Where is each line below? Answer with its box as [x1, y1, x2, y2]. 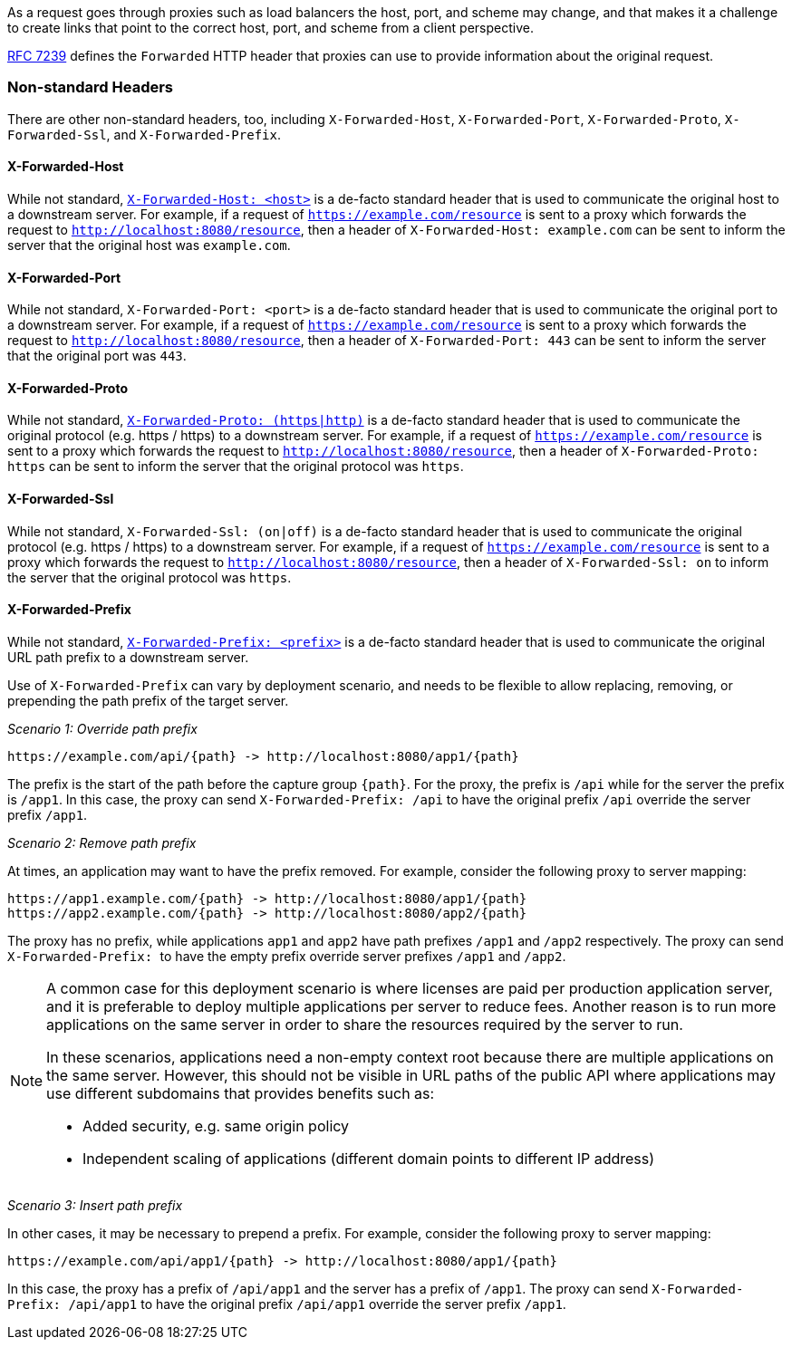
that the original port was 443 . [7, 348, 187, 364]
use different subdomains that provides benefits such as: [46, 1083, 435, 1102]
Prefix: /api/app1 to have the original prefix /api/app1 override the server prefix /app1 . [7, 1295, 566, 1312]
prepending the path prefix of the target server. [7, 692, 289, 708]
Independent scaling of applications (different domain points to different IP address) [82, 1149, 655, 1168]
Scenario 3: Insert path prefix [7, 1197, 183, 1213]
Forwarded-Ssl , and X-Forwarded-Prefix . [7, 126, 281, 142]
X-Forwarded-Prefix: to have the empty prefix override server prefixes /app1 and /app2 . [7, 948, 566, 964]
